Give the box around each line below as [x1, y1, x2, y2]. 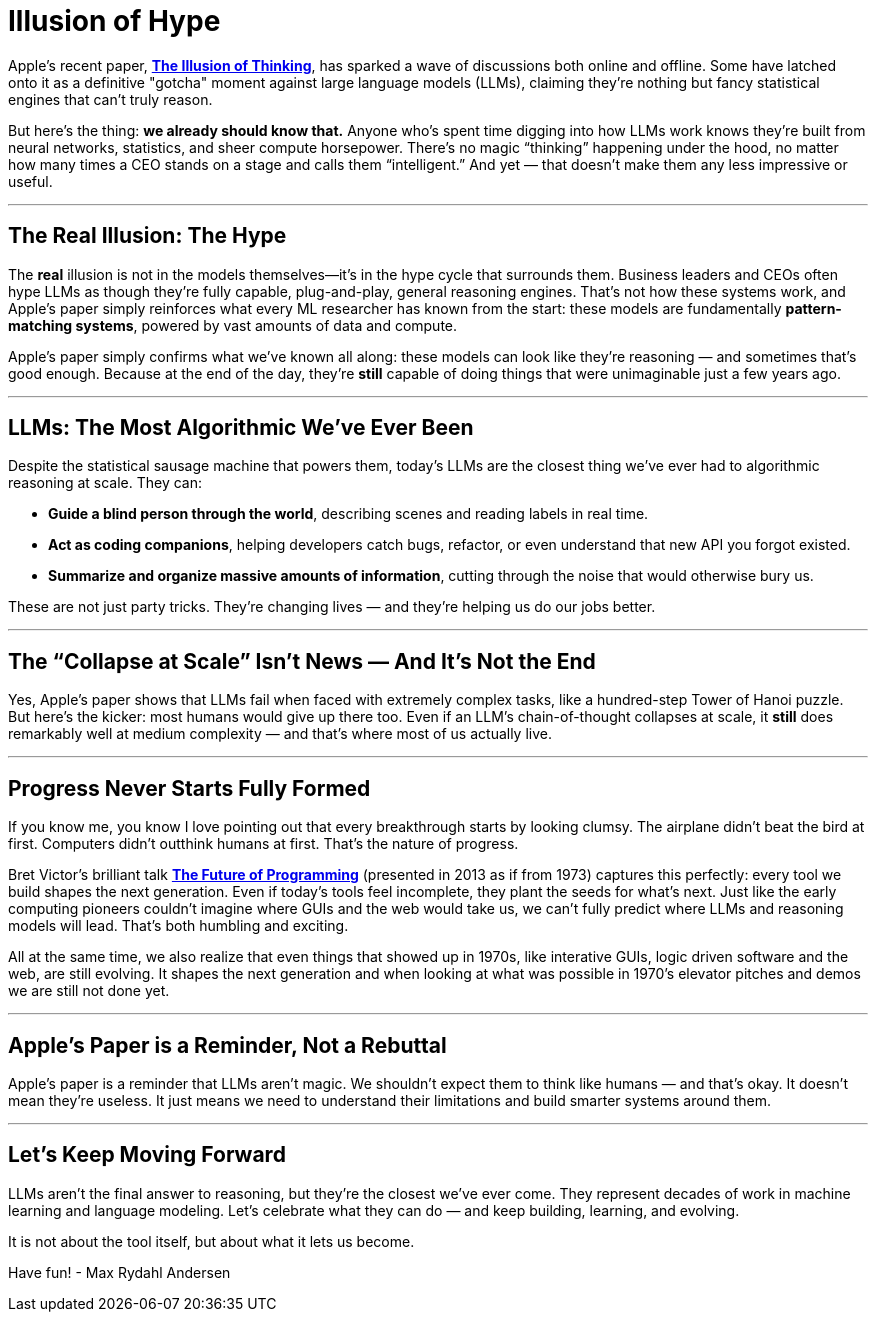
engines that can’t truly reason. [8, 90, 213, 108]
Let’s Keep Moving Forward [8, 1142, 286, 1168]
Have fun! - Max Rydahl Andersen [8, 1263, 231, 1281]
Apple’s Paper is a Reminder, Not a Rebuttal [8, 1032, 447, 1058]
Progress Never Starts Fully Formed [8, 775, 371, 801]
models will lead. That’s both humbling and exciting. [8, 917, 349, 935]
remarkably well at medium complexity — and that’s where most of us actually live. [8, 725, 552, 743]
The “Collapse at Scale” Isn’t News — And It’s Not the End [8, 648, 596, 674]
